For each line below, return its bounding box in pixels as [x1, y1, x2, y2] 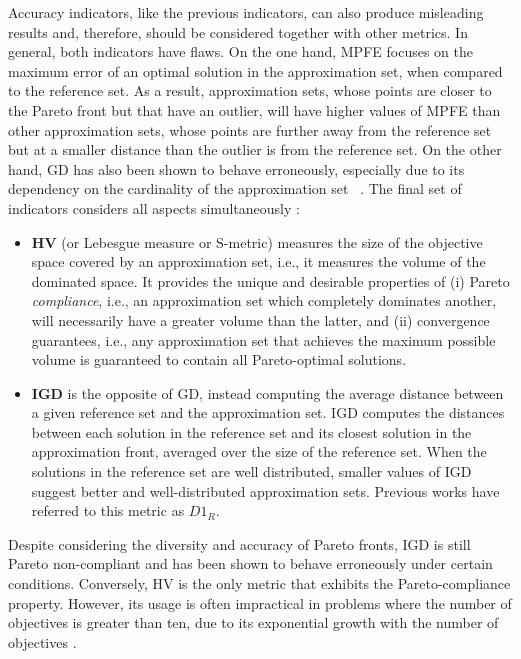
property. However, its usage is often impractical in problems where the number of [8, 592, 512, 613]
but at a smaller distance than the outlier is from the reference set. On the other [8, 139, 502, 160]
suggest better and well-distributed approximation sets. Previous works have [31, 480, 500, 501]
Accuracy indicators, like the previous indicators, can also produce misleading [8, 2, 484, 22]
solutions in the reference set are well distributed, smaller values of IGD [31, 461, 472, 482]
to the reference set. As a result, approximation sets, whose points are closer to [8, 80, 492, 101]
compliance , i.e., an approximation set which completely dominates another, [31, 290, 497, 311]
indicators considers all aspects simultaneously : [8, 197, 300, 218]
